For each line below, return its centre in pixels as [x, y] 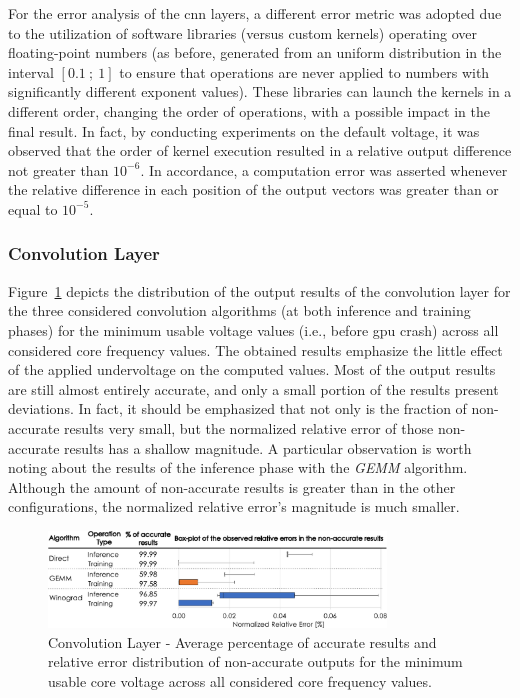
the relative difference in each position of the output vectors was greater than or [253, 189]
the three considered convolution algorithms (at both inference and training [239, 310]
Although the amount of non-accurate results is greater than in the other [232, 486]
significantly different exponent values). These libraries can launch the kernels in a [260, 91]
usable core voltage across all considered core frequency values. [240, 681]
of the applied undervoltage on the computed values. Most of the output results [252, 369]
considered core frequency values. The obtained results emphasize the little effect [255, 349]
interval [31, 71]
